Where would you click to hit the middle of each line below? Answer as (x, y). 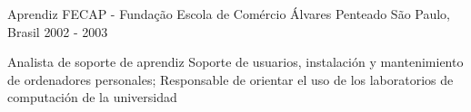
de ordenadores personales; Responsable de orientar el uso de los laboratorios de (230, 79)
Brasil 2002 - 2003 (58, 31)
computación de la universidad (92, 97)
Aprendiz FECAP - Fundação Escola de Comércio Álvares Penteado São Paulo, (229, 14)
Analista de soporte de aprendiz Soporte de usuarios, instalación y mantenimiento (235, 62)
